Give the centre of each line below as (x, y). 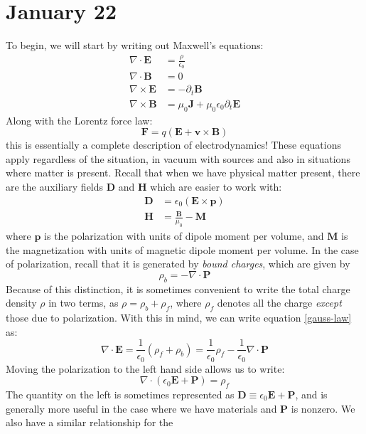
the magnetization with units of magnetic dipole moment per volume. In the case (182, 249)
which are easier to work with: (216, 187)
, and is (311, 395)
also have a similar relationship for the (90, 422)
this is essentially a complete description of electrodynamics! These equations (173, 145)
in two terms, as (84, 303)
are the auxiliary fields (55, 187)
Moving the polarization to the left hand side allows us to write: (145, 368)
